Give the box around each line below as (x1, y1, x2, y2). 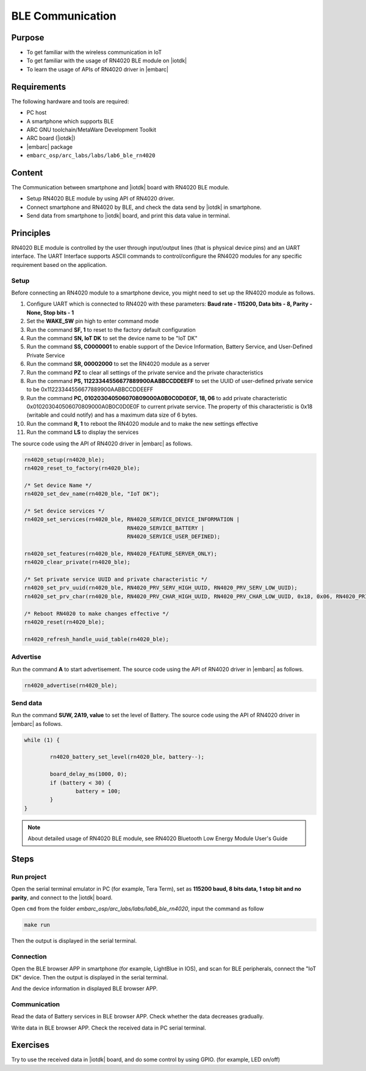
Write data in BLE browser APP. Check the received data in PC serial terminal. (11, 1024, 207, 1031)
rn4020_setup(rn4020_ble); (24, 456, 105, 463)
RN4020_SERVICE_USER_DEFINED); (127, 533, 221, 540)
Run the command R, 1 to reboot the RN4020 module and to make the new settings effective (26, 420, 259, 427)
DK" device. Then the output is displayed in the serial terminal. (11, 973, 168, 981)
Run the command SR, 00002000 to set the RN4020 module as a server (26, 360, 210, 368)
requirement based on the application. (11, 261, 107, 268)
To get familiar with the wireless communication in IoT (26, 49, 162, 56)
